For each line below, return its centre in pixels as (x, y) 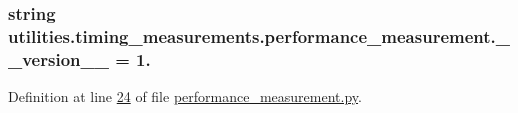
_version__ (58, 58)
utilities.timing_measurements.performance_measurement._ (259, 35)
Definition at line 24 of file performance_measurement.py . (185, 96)
